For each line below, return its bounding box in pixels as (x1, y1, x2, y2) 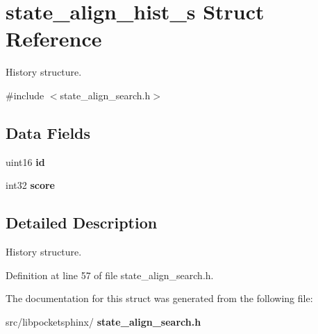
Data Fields (6, 122, 91, 143)
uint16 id (6, 154, 45, 169)
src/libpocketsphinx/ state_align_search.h (6, 314, 201, 328)
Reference (6, 24, 102, 53)
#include (6, 87, 44, 102)
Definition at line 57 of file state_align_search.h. (6, 267, 214, 282)
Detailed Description (6, 212, 158, 233)
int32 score (6, 178, 55, 192)
